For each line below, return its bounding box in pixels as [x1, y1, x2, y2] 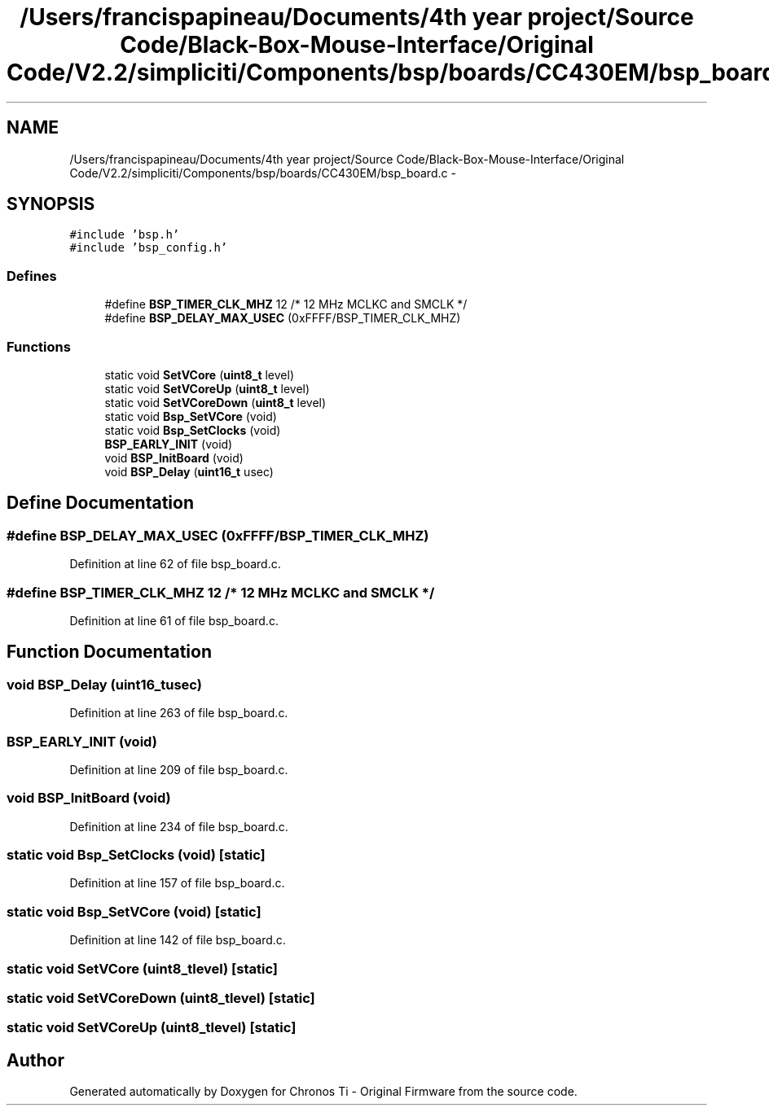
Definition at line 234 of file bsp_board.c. [69, 819, 288, 834]
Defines [7, 267, 57, 284]
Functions [7, 338, 71, 355]
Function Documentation [7, 641, 212, 663]
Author [7, 1049, 64, 1070]
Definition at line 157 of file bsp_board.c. [69, 876, 285, 891]
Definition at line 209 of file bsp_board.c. [69, 762, 288, 777]
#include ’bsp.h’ [69, 228, 180, 242]
